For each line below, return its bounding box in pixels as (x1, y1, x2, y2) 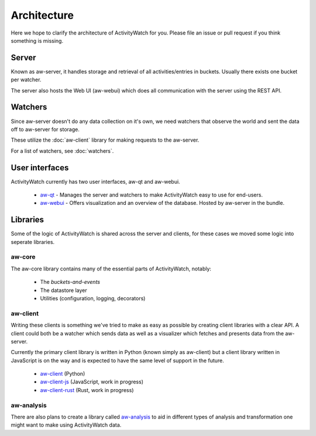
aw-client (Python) (40, 370, 85, 377)
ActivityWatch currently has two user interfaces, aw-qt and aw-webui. (11, 178, 181, 185)
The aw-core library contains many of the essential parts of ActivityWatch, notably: (11, 265, 212, 272)
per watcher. (11, 76, 42, 83)
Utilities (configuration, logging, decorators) (40, 295, 146, 301)
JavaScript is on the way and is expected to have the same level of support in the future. (11, 357, 225, 364)
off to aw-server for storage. (11, 126, 80, 133)
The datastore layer (40, 287, 87, 294)
